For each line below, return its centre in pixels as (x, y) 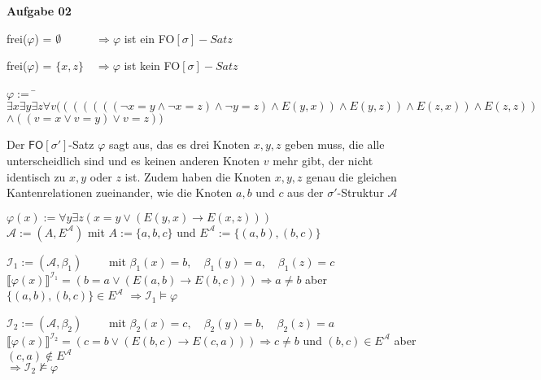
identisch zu (36, 176)
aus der (305, 192)
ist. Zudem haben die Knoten (198, 176)
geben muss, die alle (335, 144)
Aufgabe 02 (39, 11)
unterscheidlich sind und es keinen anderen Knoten (133, 160)
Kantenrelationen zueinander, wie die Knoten (120, 192)
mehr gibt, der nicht (323, 160)
